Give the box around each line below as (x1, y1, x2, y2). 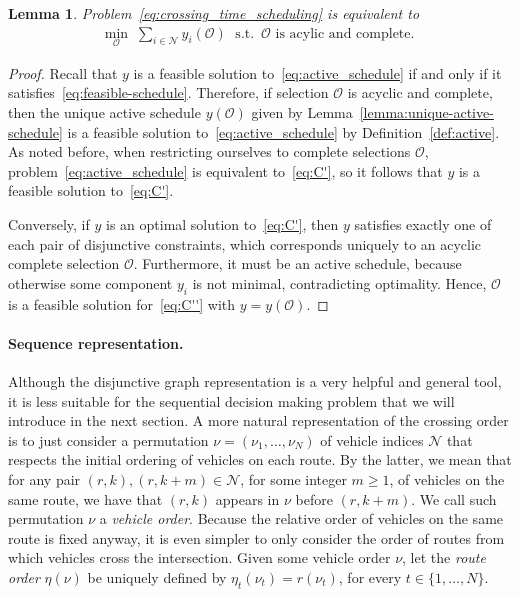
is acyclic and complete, (347, 82, 493, 103)
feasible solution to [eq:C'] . (8, 180, 174, 201)
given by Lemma (251, 102, 353, 123)
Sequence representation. (8, 332, 184, 353)
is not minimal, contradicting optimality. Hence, (192, 272, 487, 293)
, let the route (402, 547, 486, 568)
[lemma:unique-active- (359, 102, 494, 123)
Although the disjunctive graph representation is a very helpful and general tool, (8, 370, 502, 391)
